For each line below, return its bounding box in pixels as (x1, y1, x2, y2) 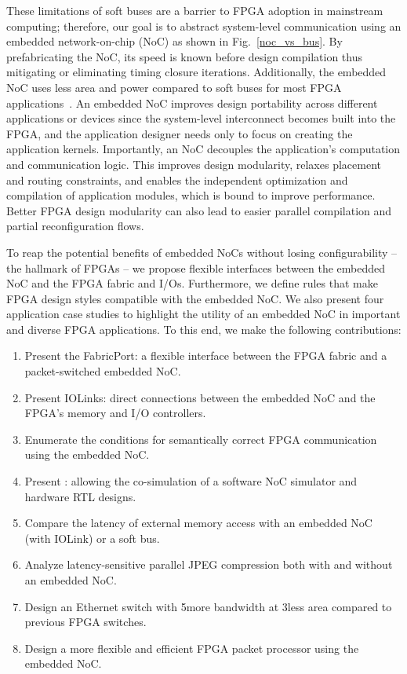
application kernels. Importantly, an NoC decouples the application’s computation (6, 141, 401, 157)
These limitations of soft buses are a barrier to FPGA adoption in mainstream (6, 2, 383, 18)
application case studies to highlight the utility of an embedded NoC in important (6, 306, 401, 322)
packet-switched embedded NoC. (24, 363, 181, 379)
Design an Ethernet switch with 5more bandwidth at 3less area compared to (24, 598, 392, 614)
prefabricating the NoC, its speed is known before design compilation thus (6, 48, 362, 64)
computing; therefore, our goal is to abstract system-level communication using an (6, 17, 402, 34)
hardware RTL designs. (24, 488, 136, 504)
